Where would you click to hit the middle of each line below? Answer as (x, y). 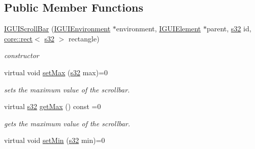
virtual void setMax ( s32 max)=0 (56, 72)
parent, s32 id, (229, 29)
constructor (22, 55)
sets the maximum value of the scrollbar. (67, 89)
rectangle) (84, 38)
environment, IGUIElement (158, 29)
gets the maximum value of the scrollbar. (67, 123)
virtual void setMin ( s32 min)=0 (55, 140)
